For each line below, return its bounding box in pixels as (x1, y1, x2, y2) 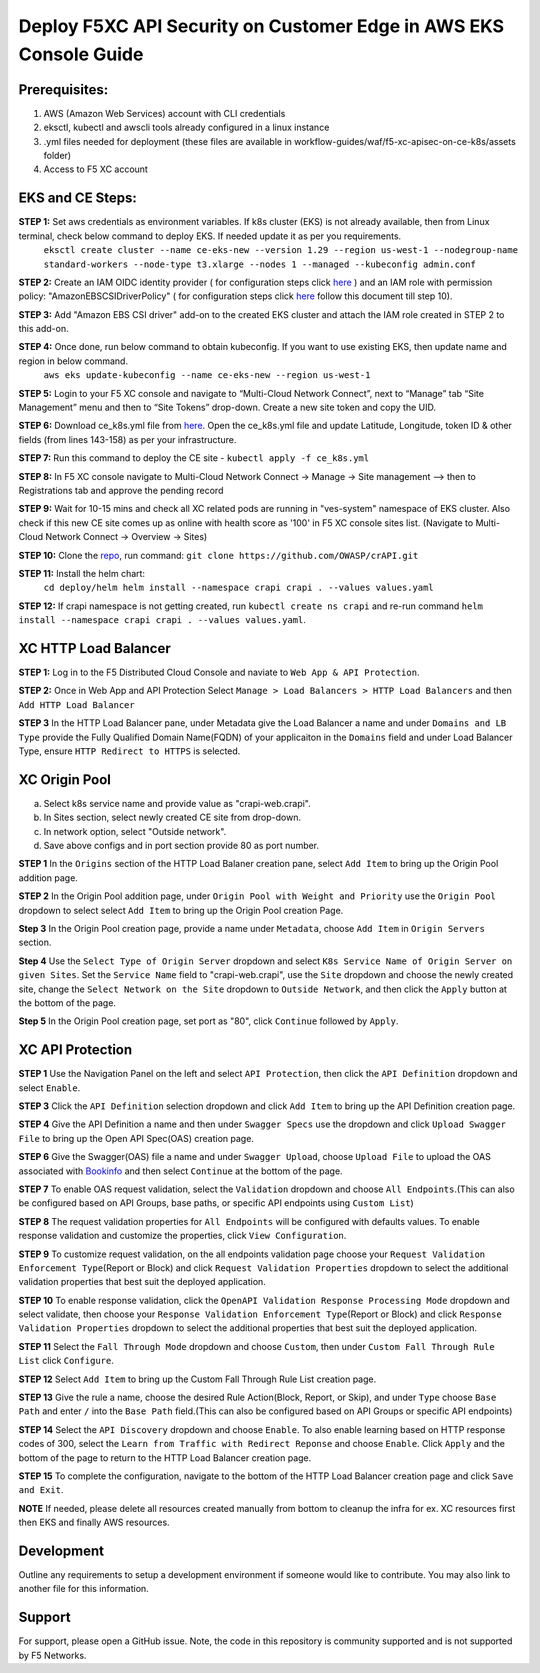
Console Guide (18, 43, 144, 65)
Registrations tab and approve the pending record (18, 484, 224, 496)
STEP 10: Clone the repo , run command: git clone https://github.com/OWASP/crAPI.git (18, 549, 419, 561)
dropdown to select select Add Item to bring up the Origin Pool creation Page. (18, 904, 344, 916)
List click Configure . (18, 1355, 114, 1367)
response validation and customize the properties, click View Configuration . (18, 1230, 347, 1242)
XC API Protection (18, 1041, 133, 1059)
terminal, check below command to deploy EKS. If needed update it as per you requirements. (18, 230, 402, 242)
